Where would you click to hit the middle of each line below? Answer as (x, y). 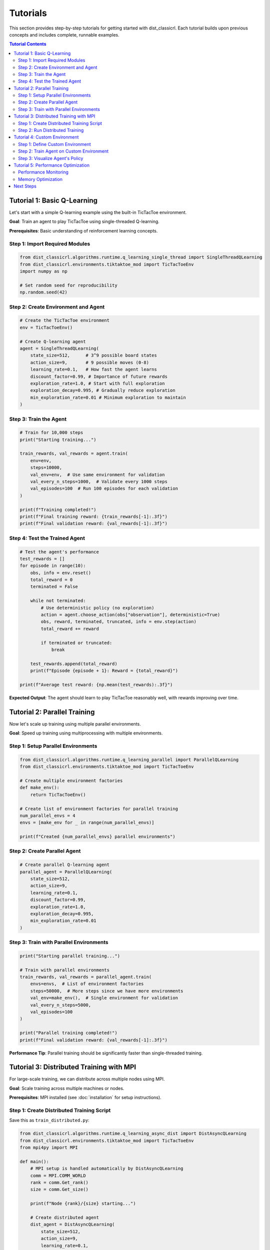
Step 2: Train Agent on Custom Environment (63, 151)
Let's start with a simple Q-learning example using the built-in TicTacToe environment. (98, 212)
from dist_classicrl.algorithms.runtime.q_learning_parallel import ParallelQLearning (129, 759)
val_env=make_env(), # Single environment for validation (104, 998)
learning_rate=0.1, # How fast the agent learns (93, 369)
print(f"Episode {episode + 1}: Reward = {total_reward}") (104, 671)
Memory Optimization (40, 179)
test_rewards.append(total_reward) (74, 663)
